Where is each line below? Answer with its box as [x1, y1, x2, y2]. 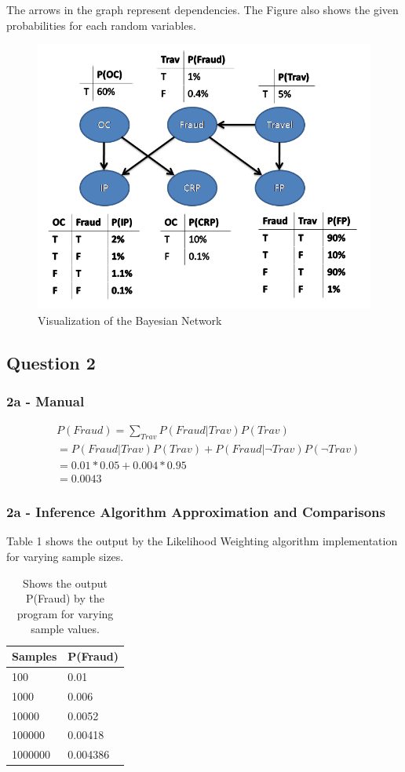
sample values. [31, 621, 100, 637]
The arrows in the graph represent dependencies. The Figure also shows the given [6, 2, 399, 17]
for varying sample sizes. [6, 548, 124, 565]
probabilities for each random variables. [6, 16, 196, 33]
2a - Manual [6, 391, 85, 411]
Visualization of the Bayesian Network [38, 311, 222, 328]
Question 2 [6, 350, 96, 374]
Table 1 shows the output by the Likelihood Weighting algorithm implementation [6, 533, 398, 549]
